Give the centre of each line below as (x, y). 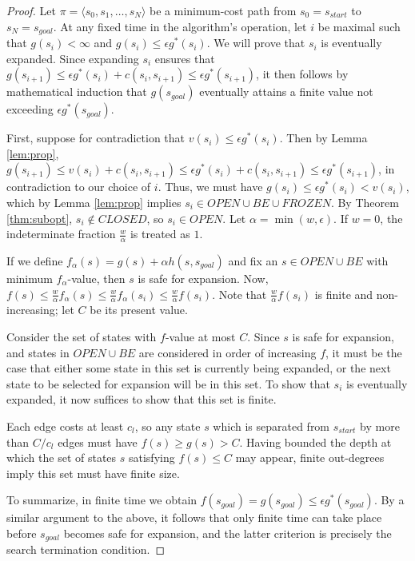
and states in (38, 352)
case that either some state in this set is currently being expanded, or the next (199, 368)
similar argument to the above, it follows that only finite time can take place (194, 517)
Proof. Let (31, 10)
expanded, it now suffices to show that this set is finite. (142, 399)
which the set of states (62, 458)
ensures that (185, 58)
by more (380, 426)
